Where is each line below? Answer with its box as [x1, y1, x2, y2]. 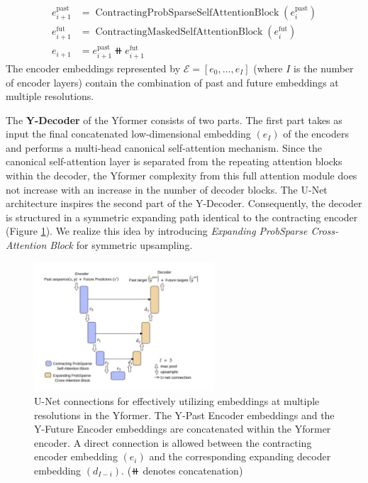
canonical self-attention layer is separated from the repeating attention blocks [6, 154, 342, 169]
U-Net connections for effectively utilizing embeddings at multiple [34, 394, 320, 409]
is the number [294, 60, 354, 75]
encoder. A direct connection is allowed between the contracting [34, 435, 312, 450]
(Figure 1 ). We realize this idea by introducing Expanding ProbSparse [6, 223, 308, 238]
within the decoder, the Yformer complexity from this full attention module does [6, 168, 357, 183]
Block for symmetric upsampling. [50, 238, 193, 252]
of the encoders [283, 126, 349, 141]
